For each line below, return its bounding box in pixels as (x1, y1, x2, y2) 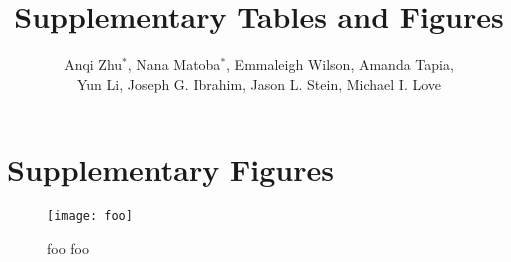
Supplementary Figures (7, 149, 334, 190)
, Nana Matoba (127, 54, 221, 75)
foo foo (47, 237, 90, 258)
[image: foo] (47, 209, 133, 224)
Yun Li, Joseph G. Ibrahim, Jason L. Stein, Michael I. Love (76, 73, 442, 94)
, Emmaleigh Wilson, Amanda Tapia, (226, 54, 454, 75)
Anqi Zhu (64, 54, 123, 75)
